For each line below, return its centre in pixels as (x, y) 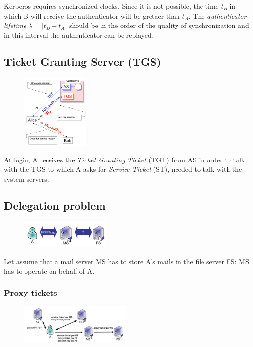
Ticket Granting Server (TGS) (83, 61)
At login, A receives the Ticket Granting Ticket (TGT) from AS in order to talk (125, 159)
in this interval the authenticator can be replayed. (79, 35)
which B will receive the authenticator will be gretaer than (92, 15)
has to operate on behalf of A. (49, 271)
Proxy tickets (31, 293)
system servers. (26, 179)
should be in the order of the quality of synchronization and (159, 25)
